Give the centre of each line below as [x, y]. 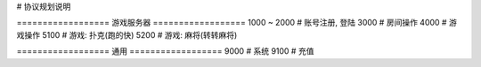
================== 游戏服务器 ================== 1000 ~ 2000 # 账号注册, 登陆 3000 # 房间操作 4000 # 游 [237, 23]
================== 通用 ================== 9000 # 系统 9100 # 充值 [165, 51]
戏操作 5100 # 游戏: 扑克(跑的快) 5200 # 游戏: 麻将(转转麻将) [127, 34]
